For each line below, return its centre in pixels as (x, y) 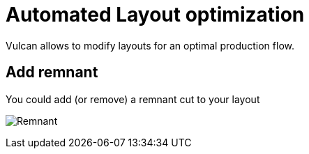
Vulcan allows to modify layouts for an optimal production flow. (150, 45)
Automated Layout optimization (155, 15)
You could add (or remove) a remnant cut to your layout (133, 99)
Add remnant (52, 72)
